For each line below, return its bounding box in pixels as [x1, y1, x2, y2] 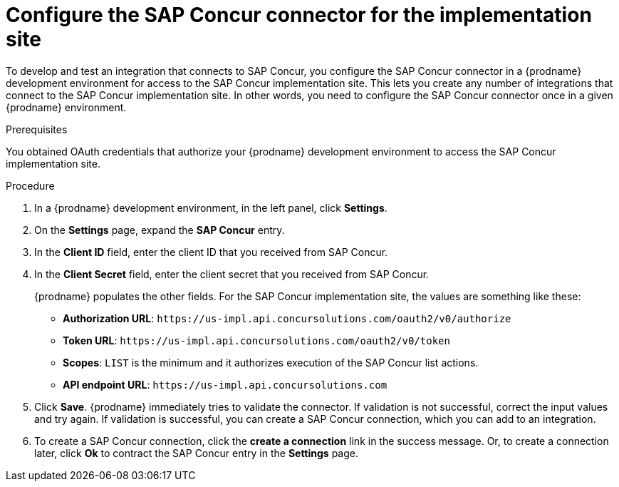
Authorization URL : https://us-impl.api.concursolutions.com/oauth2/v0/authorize [63, 312, 511, 324]
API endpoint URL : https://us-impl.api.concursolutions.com [63, 378, 387, 391]
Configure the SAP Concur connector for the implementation [6, 3, 592, 27]
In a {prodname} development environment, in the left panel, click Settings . [34, 201, 387, 214]
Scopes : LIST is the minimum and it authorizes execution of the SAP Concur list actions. [63, 356, 479, 369]
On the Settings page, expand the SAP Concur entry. [34, 223, 285, 236]
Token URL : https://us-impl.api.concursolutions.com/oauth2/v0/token [63, 334, 450, 347]
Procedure [6, 179, 55, 192]
